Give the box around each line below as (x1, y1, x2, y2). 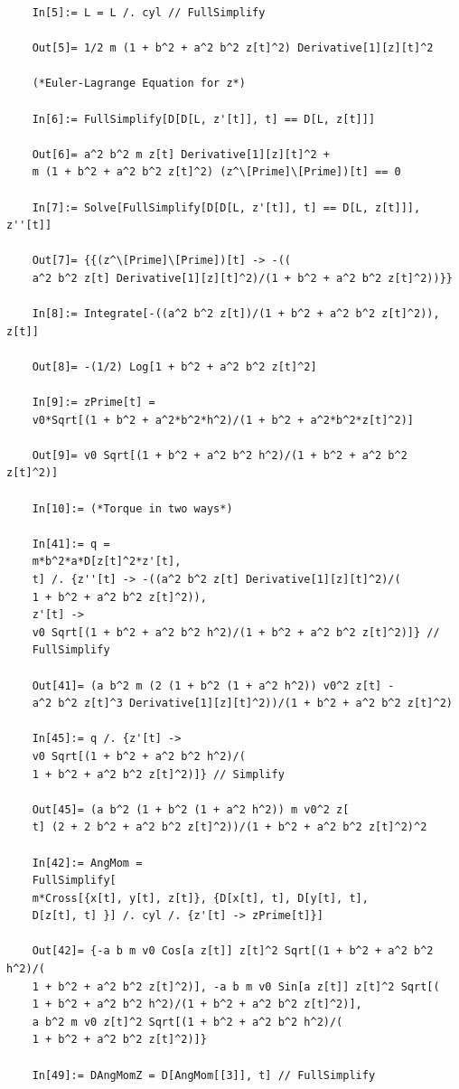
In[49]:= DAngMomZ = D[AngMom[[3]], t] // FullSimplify (32, 1068, 376, 1082)
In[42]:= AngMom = (32, 856, 143, 869)
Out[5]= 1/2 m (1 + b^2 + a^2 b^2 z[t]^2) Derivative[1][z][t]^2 (32, 42, 434, 55)
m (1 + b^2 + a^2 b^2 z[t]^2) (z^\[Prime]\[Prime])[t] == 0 (32, 165, 401, 179)
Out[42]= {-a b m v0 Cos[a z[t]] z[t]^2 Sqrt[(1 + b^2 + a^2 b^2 (32, 944, 434, 958)
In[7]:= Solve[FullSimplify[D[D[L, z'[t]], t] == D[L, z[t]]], (32, 201, 421, 214)
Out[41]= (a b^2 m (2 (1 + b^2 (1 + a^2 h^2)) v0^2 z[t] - (32, 679, 395, 692)
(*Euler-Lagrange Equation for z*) (32, 77, 246, 90)
